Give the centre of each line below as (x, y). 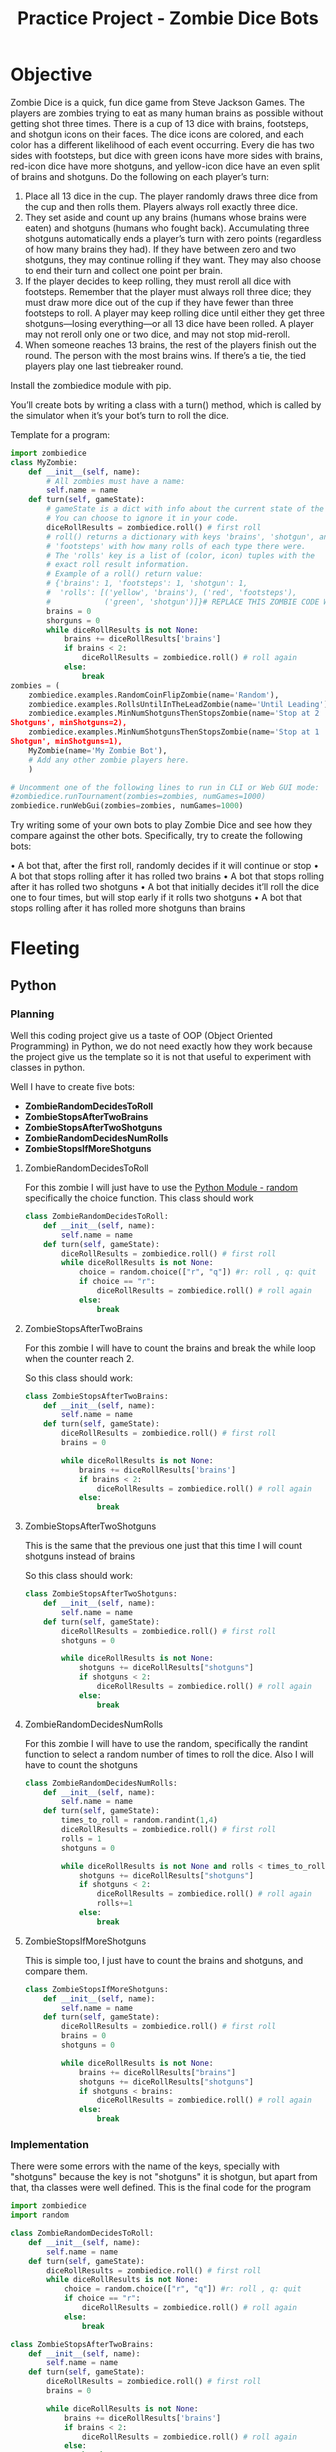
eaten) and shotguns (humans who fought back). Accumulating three (167, 228)
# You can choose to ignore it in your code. (143, 518)
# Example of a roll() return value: (124, 574)
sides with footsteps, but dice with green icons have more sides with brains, (166, 155)
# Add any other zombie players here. (109, 760)
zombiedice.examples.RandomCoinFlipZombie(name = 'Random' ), (154, 695)
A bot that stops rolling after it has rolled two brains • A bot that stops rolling (167, 876)
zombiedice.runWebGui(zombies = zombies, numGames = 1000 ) (127, 806)
